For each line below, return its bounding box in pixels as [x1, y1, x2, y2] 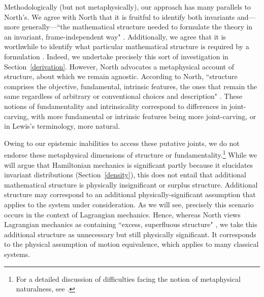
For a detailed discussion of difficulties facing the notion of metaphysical [16, 273, 241, 284]
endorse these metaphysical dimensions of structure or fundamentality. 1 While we [4, 148, 257, 160]
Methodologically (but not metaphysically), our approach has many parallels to [4, 2, 251, 12]
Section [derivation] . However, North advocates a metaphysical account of [4, 61, 234, 71]
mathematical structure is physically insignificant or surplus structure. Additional [4, 179, 258, 190]
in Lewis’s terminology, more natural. [4, 121, 120, 131]
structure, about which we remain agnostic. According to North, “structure [4, 71, 238, 82]
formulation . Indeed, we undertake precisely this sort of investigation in [4, 51, 228, 61]
